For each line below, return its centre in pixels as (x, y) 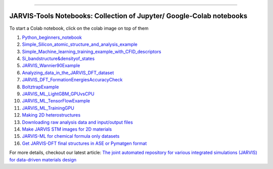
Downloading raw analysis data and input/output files (78, 122)
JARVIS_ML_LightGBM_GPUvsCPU (58, 94)
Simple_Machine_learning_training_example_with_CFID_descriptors (92, 51)
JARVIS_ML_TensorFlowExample (56, 101)
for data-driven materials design (43, 159)
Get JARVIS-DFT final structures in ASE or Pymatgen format (84, 143)
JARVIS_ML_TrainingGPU (48, 108)
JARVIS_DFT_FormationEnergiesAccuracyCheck (72, 80)
